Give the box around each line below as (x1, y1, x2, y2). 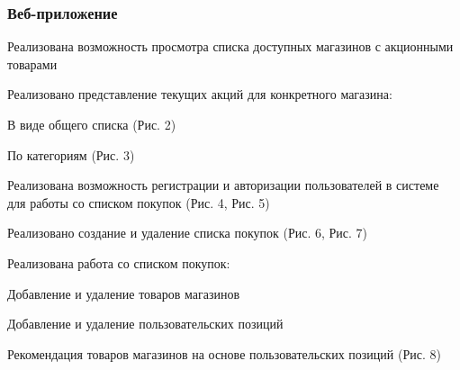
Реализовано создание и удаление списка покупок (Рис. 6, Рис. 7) (7, 223, 367, 242)
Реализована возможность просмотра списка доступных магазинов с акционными (7, 37, 454, 56)
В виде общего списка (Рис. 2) (7, 115, 176, 133)
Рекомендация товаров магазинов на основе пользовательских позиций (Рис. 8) (7, 344, 441, 363)
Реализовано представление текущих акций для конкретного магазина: (7, 85, 392, 104)
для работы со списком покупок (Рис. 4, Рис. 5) (7, 193, 270, 212)
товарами (7, 54, 58, 73)
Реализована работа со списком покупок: (7, 253, 230, 272)
